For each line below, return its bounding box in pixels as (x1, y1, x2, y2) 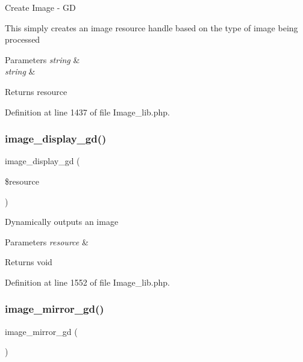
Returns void (5, 256, 52, 268)
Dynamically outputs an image (5, 215, 119, 228)
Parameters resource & (5, 235, 89, 248)
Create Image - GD (5, 1, 76, 13)
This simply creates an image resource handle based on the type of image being (5, 21, 298, 34)
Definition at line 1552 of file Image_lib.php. (5, 275, 170, 288)
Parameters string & (5, 53, 80, 66)
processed (5, 33, 40, 46)
